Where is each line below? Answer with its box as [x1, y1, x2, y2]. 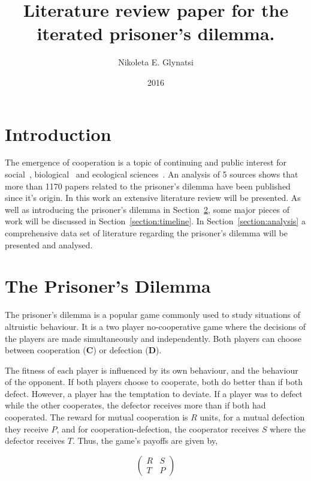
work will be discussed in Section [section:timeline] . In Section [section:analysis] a [5, 215, 306, 227]
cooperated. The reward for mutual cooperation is [5, 411, 188, 423]
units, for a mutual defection [200, 411, 305, 423]
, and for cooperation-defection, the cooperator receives [56, 422, 259, 435]
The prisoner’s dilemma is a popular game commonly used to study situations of [5, 308, 300, 321]
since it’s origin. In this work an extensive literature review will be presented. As [5, 191, 301, 204]
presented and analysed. [5, 238, 93, 251]
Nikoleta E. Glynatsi [118, 56, 194, 68]
